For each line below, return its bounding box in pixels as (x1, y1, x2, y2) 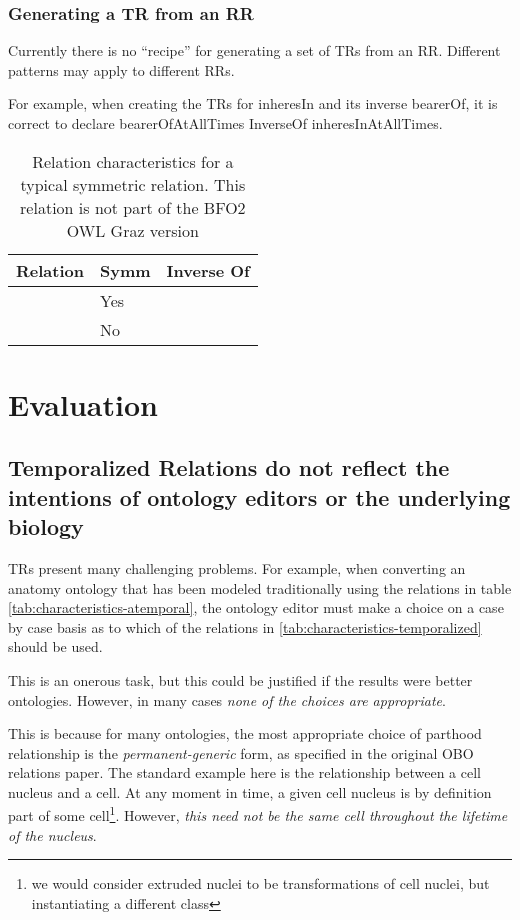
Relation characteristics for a (32, 149, 234, 173)
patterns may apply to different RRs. (8, 59, 235, 80)
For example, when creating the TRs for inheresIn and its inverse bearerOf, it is (8, 93, 498, 114)
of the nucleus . (8, 824, 97, 845)
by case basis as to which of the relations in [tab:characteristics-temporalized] (8, 616, 482, 637)
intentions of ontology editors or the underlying (8, 481, 511, 512)
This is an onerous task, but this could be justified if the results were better (8, 669, 473, 690)
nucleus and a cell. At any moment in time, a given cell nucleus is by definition (8, 781, 492, 802)
